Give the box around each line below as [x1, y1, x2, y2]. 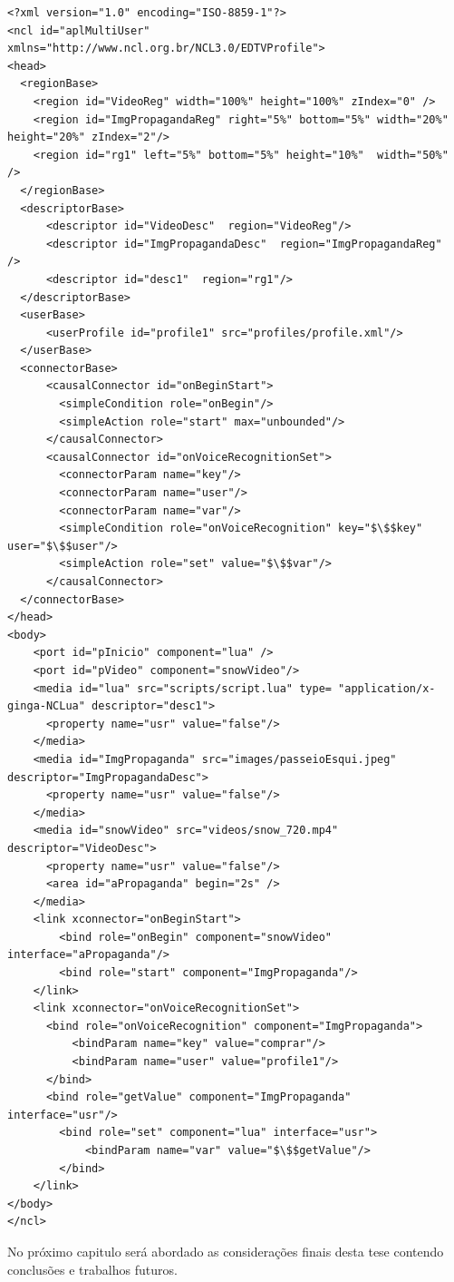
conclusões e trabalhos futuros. [7, 1259, 178, 1278]
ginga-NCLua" [7, 700, 85, 713]
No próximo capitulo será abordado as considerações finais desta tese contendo [7, 1241, 444, 1260]
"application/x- [338, 681, 436, 695]
